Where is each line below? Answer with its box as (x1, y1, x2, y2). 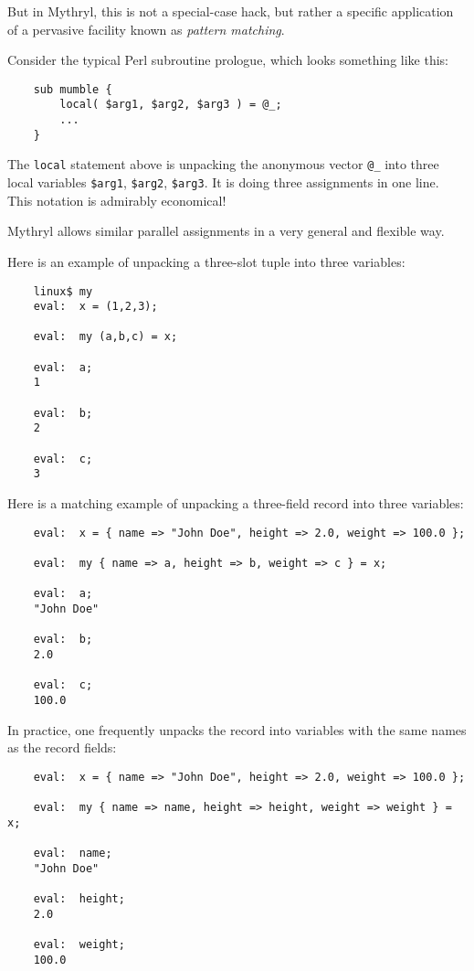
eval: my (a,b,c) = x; (33, 330, 178, 344)
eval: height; (33, 891, 125, 905)
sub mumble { (33, 82, 112, 96)
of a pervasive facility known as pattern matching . (7, 19, 285, 38)
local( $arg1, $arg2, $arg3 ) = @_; (59, 98, 282, 112)
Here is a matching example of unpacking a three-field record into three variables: (7, 494, 464, 513)
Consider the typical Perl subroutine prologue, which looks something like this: (7, 50, 448, 69)
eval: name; (33, 846, 112, 859)
